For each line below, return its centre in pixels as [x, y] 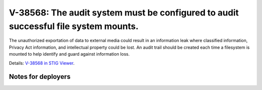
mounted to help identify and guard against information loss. [69, 54]
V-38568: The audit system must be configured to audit [124, 13]
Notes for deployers [40, 77]
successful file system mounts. [74, 26]
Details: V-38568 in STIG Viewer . [42, 63]
